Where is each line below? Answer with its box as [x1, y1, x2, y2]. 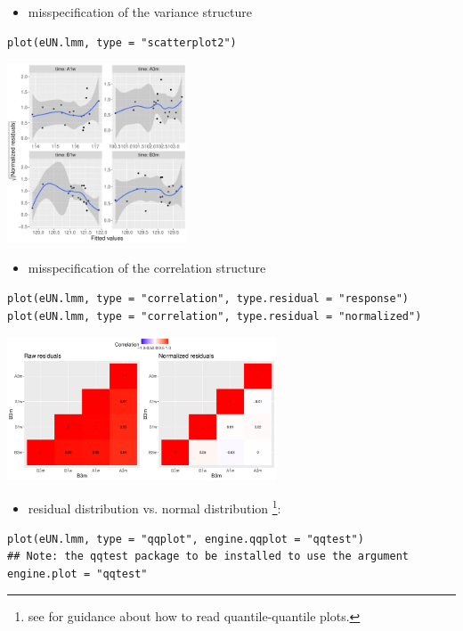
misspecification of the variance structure [28, 3, 252, 20]
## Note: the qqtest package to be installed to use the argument [7, 550, 410, 563]
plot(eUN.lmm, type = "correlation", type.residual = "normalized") [7, 309, 422, 323]
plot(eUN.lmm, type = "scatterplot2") [7, 36, 237, 49]
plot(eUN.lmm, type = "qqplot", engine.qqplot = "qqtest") [7, 532, 364, 545]
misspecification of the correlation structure [28, 258, 266, 277]
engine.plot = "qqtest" [7, 567, 148, 580]
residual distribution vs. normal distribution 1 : [28, 496, 281, 518]
